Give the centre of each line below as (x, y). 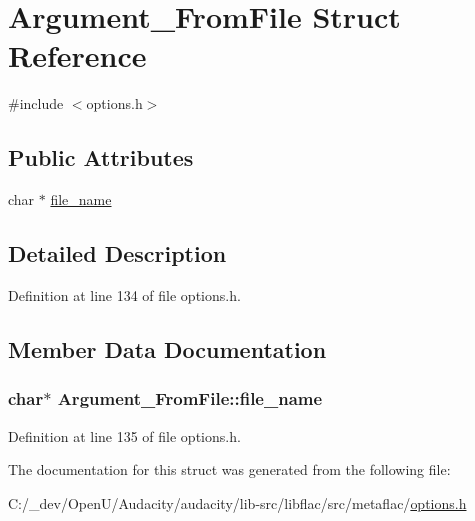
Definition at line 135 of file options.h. (124, 435)
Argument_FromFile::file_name (190, 398)
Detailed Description (117, 253)
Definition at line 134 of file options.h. (124, 294)
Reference (77, 55)
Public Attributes (101, 157)
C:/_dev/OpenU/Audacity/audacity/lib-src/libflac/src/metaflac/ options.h (237, 502)
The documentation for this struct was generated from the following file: (229, 469)
